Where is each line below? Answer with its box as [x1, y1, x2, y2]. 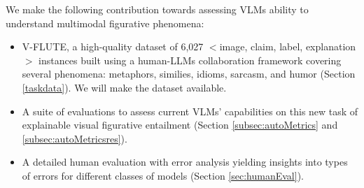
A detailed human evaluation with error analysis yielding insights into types [22, 154, 348, 169]
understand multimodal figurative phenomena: [6, 15, 204, 30]
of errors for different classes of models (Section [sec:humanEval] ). [22, 168, 304, 182]
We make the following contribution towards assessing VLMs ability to [6, 2, 309, 16]
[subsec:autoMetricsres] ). [22, 131, 127, 145]
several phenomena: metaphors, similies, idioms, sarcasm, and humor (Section [22, 66, 356, 81]
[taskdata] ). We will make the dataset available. [22, 80, 227, 94]
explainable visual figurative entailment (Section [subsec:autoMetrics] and [22, 117, 338, 132]
